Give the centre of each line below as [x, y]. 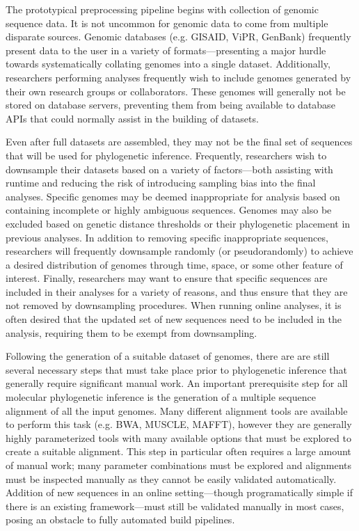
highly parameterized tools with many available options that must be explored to [178, 437]
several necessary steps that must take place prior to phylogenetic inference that [176, 369]
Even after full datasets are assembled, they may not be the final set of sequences [179, 142]
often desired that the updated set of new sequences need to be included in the [174, 319]
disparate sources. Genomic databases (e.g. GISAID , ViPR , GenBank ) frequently [178, 37]
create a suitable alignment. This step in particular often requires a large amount [178, 451]
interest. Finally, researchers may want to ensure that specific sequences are [167, 278]
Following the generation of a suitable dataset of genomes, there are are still [168, 356]
